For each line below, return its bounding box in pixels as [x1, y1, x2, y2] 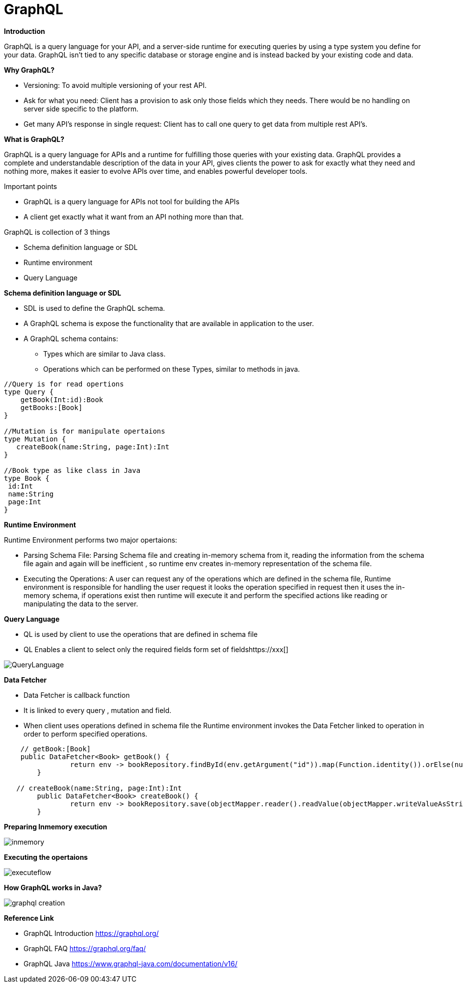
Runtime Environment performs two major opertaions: [4, 535, 178, 544]
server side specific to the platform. [24, 104, 139, 113]
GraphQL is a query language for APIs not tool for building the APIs [24, 197, 240, 206]
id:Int [8, 482, 33, 490]
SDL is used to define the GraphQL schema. [24, 303, 165, 312]
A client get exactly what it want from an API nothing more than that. [24, 212, 244, 221]
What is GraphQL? [4, 135, 65, 143]
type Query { [4, 387, 54, 396]
